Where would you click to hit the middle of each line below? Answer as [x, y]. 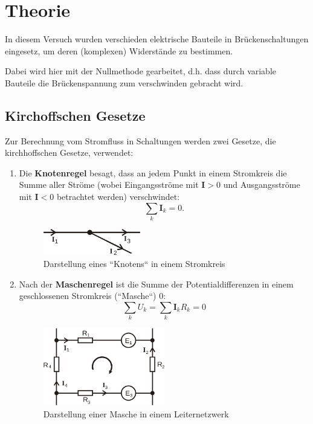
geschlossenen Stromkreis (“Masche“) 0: [92, 296]
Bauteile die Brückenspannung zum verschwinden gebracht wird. [124, 82]
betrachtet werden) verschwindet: [118, 197]
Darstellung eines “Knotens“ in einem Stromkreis [134, 263]
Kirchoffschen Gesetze [75, 115]
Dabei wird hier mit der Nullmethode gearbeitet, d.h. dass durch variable [141, 71]
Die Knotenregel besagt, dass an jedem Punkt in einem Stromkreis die [153, 172]
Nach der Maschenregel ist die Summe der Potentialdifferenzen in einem [156, 284]
